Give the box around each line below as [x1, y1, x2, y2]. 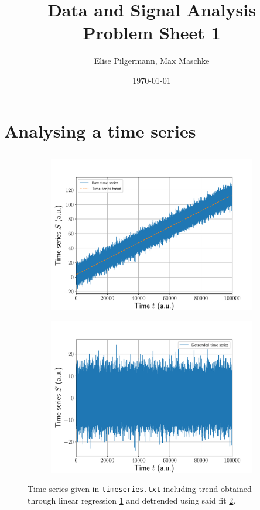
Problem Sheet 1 [83, 20, 221, 45]
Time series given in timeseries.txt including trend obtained [28, 482, 252, 495]
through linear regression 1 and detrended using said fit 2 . [28, 494, 236, 506]
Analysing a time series [4, 118, 196, 142]
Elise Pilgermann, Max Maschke [94, 54, 210, 67]
